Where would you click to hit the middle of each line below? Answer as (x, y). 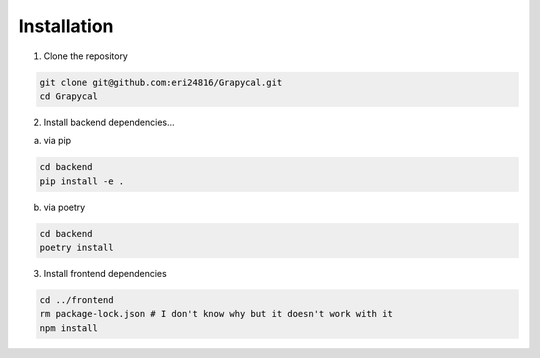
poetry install (76, 248)
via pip (57, 141)
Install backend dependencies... (109, 122)
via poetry (64, 207)
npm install (69, 328)
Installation (66, 26)
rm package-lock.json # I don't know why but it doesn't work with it (216, 314)
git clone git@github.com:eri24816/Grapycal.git (161, 82)
